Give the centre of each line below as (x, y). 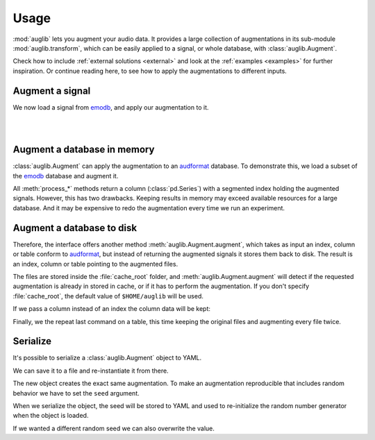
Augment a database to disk (75, 228)
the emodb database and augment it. (66, 176)
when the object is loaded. (51, 416)
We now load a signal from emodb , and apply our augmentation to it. (111, 107)
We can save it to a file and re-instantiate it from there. (91, 371)
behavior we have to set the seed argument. (76, 393)
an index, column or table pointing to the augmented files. (95, 264)
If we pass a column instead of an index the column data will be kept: (112, 309)
